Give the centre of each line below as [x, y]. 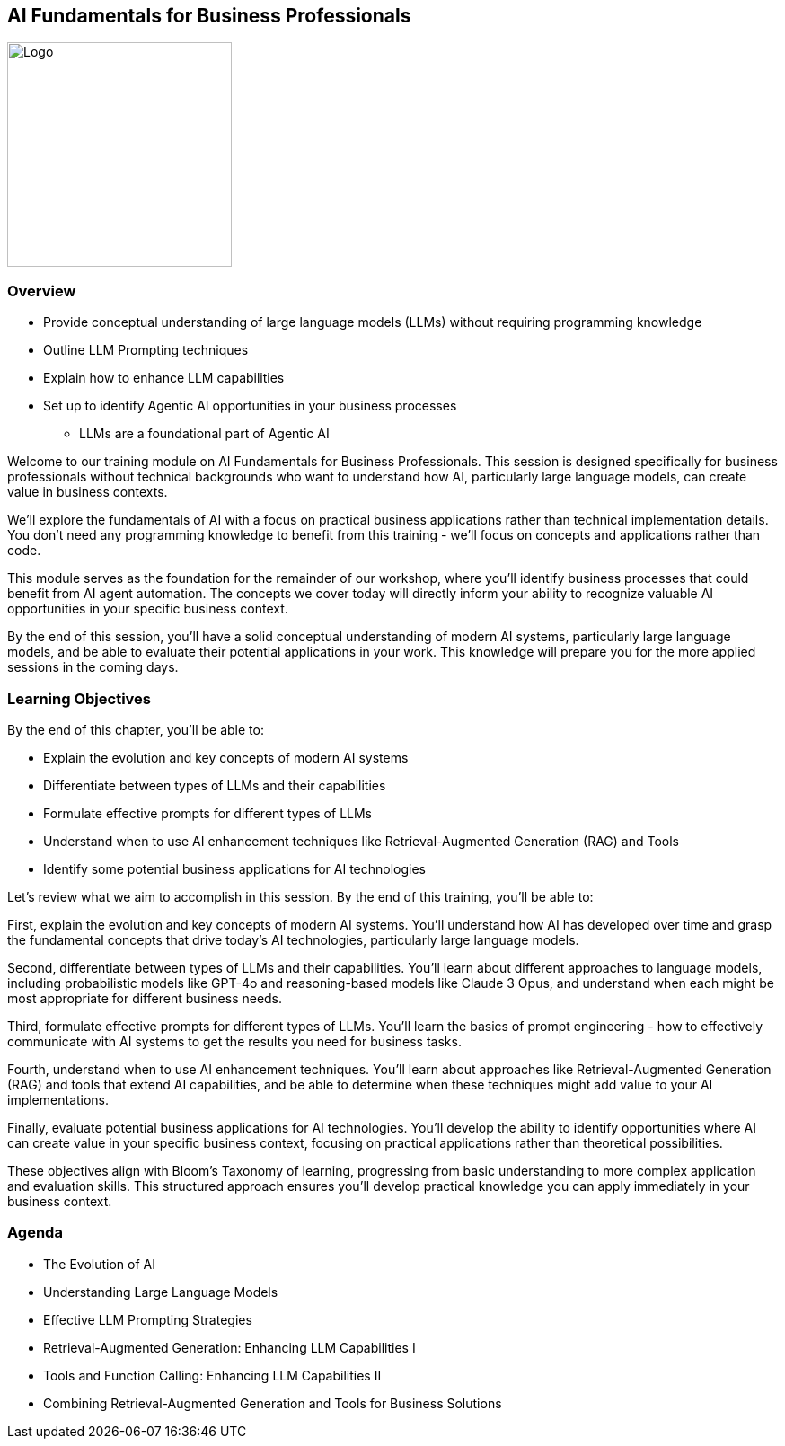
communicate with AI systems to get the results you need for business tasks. [234, 1041]
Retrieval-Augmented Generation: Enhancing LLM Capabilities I [229, 1347]
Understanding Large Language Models [161, 1292]
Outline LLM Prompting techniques [146, 350]
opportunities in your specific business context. [148, 609]
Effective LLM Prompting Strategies [148, 1319]
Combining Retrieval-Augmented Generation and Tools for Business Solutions [273, 1403]
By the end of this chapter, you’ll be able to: [136, 729]
